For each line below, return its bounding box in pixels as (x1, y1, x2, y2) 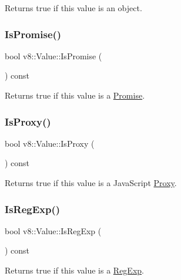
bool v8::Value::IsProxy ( (5, 137, 95, 149)
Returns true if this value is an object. (5, 2, 142, 14)
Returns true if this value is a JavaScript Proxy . (5, 177, 177, 188)
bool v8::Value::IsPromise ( (5, 49, 102, 62)
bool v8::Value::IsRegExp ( (5, 224, 102, 237)
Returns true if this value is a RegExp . (5, 264, 144, 276)
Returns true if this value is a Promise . (5, 89, 145, 101)
